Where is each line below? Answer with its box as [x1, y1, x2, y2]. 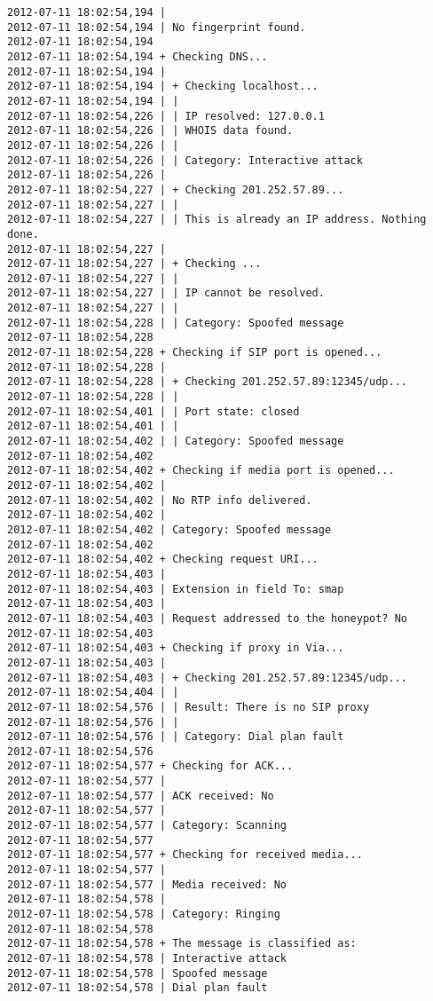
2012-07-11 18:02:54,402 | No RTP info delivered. [7, 493, 312, 507]
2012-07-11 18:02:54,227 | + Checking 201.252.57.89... [7, 183, 344, 196]
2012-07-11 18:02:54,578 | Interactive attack [7, 952, 287, 965]
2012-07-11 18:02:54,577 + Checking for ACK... [7, 760, 294, 773]
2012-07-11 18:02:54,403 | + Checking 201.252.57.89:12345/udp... [7, 671, 408, 684]
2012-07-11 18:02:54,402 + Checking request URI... [7, 553, 319, 566]
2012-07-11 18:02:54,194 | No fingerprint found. [7, 20, 306, 34]
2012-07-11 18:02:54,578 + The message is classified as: [7, 937, 357, 950]
